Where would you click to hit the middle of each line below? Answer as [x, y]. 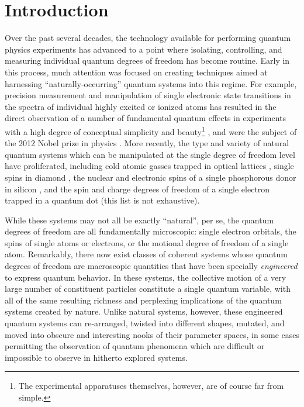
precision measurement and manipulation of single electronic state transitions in [148, 95]
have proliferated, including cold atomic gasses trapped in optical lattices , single [149, 166]
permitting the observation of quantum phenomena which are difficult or [135, 346]
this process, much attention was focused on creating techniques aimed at [136, 72]
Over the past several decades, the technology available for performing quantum [148, 38]
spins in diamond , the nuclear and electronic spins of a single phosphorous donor [151, 177]
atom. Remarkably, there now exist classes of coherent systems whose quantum [146, 254]
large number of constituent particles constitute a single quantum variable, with [148, 289]
